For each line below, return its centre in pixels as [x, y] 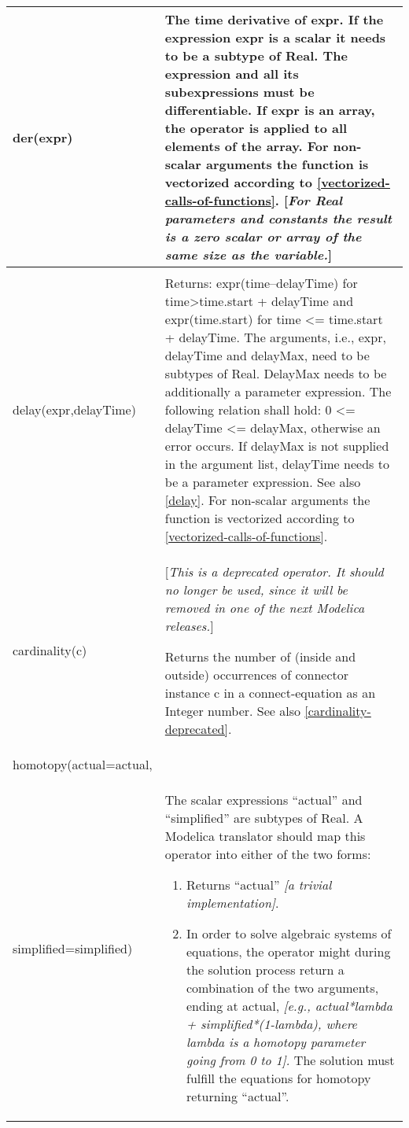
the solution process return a [265, 969]
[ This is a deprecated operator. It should [274, 571]
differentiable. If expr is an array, [270, 110]
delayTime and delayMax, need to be [267, 355]
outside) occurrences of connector [256, 675]
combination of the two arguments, [283, 988]
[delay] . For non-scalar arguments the [267, 500]
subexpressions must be [240, 92]
